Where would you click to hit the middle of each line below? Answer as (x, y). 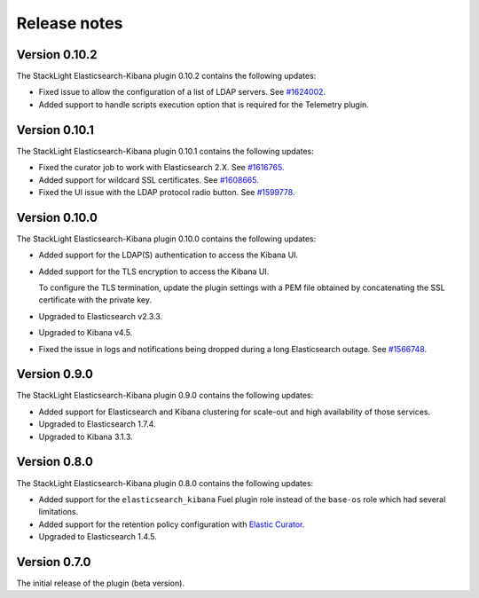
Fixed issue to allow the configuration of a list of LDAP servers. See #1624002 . (182, 92)
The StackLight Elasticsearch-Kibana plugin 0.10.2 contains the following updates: (166, 76)
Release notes (70, 23)
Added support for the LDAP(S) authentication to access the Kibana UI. (169, 255)
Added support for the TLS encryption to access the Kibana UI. (154, 271)
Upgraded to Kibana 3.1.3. (86, 437)
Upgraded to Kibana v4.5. (86, 333)
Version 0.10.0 (57, 217)
